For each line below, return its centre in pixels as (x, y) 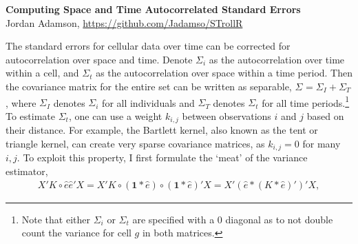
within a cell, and (42, 73)
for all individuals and (148, 102)
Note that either (56, 219)
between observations (227, 115)
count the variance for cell (76, 233)
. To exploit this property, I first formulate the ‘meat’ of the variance (162, 157)
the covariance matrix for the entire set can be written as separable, (149, 86)
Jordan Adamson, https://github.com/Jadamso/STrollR (124, 22)
